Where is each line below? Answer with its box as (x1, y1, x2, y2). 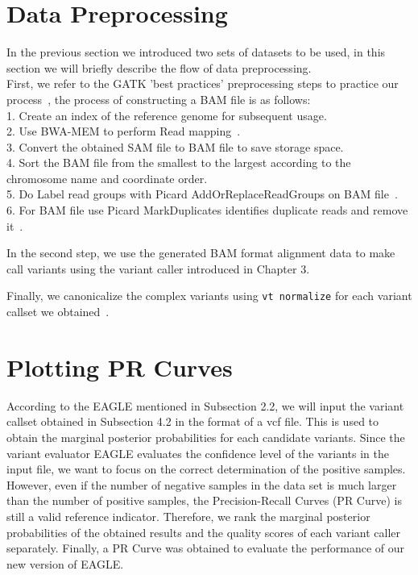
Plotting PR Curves (6, 350, 233, 383)
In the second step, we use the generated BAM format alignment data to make (6, 244, 395, 261)
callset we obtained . (6, 303, 110, 320)
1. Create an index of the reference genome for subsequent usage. (6, 106, 327, 123)
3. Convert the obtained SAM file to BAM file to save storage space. (6, 138, 344, 155)
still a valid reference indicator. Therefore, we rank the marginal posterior (6, 507, 370, 524)
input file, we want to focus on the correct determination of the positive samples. (6, 460, 406, 477)
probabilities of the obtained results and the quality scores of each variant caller (6, 523, 401, 540)
